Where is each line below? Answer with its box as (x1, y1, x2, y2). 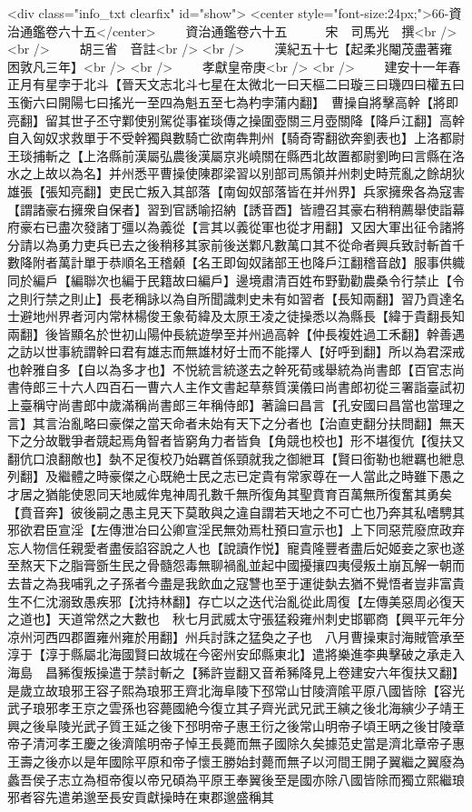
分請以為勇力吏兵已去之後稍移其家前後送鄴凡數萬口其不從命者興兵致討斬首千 (7, 235, 465, 254)
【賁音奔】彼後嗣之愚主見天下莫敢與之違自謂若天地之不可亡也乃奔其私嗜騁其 (7, 502, 465, 521)
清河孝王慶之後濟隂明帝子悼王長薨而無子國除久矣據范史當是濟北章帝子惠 (32, 734, 465, 753)
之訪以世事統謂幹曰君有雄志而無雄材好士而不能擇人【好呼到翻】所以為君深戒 (7, 342, 465, 361)
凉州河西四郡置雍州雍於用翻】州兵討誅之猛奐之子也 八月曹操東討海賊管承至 (7, 627, 465, 646)
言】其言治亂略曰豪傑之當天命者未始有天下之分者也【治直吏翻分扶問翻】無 (7, 413, 452, 432)
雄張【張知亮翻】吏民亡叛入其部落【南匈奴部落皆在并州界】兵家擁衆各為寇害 (7, 181, 465, 200)
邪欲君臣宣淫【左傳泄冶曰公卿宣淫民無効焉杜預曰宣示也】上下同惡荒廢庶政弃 (7, 520, 465, 539)
